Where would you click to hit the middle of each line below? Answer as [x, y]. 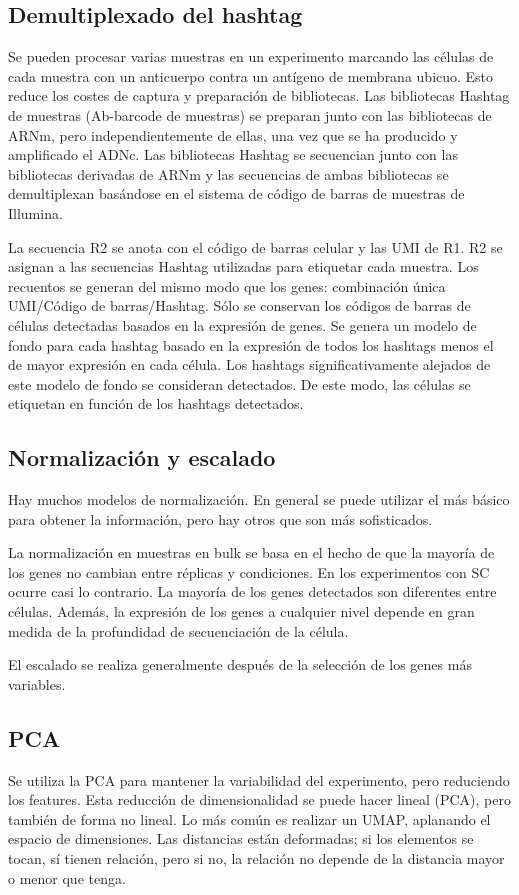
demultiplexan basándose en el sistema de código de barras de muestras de [236, 193]
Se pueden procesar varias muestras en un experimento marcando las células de [251, 56]
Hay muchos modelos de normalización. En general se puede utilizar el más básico [259, 499]
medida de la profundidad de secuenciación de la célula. [178, 630]
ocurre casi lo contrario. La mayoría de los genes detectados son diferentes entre [252, 591]
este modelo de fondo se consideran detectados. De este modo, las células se [239, 383]
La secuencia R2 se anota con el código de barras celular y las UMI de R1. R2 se [255, 246]
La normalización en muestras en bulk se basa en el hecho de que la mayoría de [251, 552]
